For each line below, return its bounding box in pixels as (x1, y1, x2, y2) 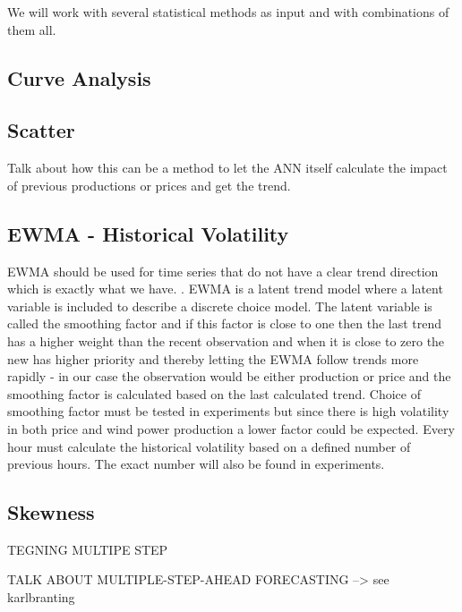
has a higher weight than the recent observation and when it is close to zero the (7, 331, 445, 350)
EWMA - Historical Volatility (7, 219, 289, 247)
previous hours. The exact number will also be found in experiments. (7, 455, 385, 473)
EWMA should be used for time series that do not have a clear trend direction (7, 261, 439, 280)
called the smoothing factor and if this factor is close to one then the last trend (7, 314, 442, 333)
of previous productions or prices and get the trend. (7, 175, 291, 194)
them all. (7, 20, 56, 38)
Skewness (7, 498, 95, 526)
